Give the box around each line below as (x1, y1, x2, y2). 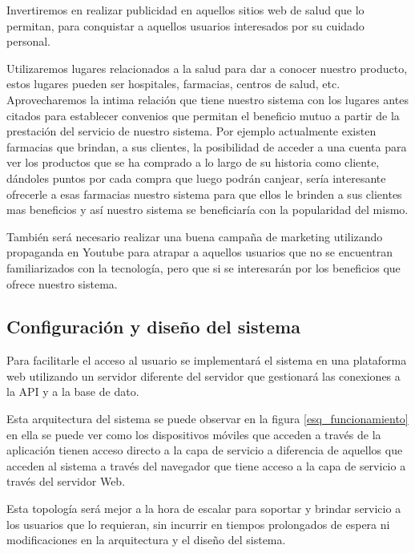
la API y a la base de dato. (6, 383, 139, 400)
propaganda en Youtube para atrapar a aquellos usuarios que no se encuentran (6, 244, 393, 260)
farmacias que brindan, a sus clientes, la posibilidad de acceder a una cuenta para (6, 138, 407, 155)
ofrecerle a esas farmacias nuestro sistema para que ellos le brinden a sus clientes (6, 185, 402, 202)
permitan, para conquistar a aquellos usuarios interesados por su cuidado (6, 17, 365, 34)
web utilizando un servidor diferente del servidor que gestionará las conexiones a (6, 367, 401, 384)
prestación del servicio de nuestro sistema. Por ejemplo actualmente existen (6, 123, 377, 139)
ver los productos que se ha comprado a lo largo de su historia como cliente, (6, 154, 380, 171)
